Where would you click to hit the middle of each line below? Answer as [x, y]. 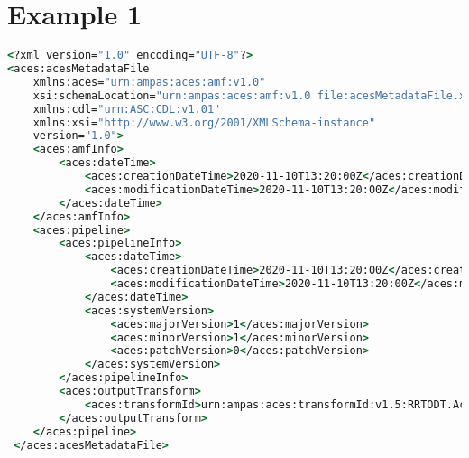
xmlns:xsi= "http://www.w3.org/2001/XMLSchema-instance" [204, 122]
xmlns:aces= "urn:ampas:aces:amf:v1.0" [149, 82]
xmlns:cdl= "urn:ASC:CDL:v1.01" [127, 109]
